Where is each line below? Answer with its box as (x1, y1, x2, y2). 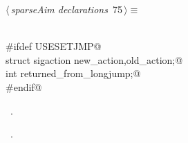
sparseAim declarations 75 (10, 2, 122, 16)
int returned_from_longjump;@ (6, 66, 141, 81)
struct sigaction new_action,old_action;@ (6, 52, 183, 67)
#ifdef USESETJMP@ (6, 39, 102, 53)
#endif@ (6, 79, 42, 94)
